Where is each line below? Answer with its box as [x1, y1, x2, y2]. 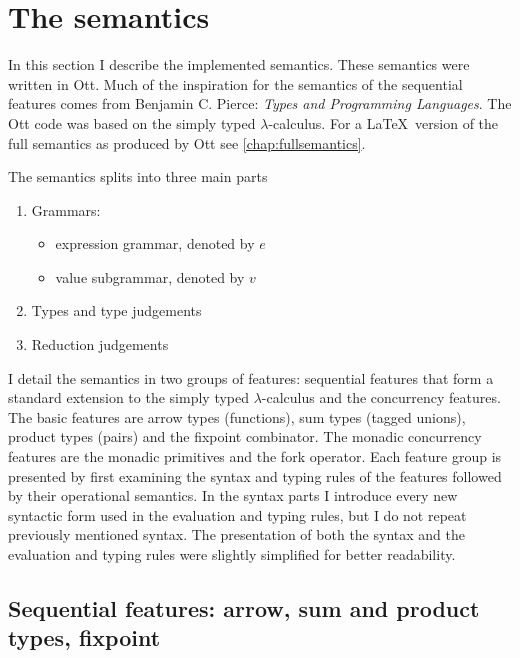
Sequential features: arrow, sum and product [8, 592, 480, 623]
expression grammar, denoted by [55, 233, 255, 254]
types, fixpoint [8, 622, 161, 653]
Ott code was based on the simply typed [8, 112, 256, 133]
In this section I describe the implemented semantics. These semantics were [8, 54, 470, 75]
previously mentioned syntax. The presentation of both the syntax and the [8, 524, 465, 545]
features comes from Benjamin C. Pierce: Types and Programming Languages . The [8, 93, 512, 114]
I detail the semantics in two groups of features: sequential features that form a [8, 367, 494, 388]
